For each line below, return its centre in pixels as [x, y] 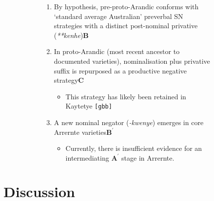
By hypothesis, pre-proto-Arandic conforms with [126, 6]
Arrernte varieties [80, 132]
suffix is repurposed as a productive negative [120, 70]
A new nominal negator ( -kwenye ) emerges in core [129, 122]
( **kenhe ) [68, 35]
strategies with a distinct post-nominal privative [126, 26]
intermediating [87, 157]
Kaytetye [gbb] [89, 106]
